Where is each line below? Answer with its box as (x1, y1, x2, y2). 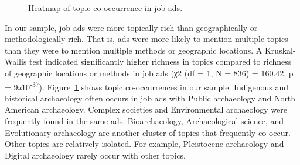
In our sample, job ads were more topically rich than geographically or (5, 21, 258, 33)
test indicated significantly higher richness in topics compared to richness (29, 55, 292, 68)
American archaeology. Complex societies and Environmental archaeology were (5, 103, 287, 115)
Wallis (5, 55, 27, 68)
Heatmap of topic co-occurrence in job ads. (28, 2, 183, 13)
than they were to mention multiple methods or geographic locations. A (5, 44, 262, 56)
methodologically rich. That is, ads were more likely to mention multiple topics (5, 33, 288, 45)
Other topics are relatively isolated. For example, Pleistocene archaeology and (5, 138, 284, 150)
